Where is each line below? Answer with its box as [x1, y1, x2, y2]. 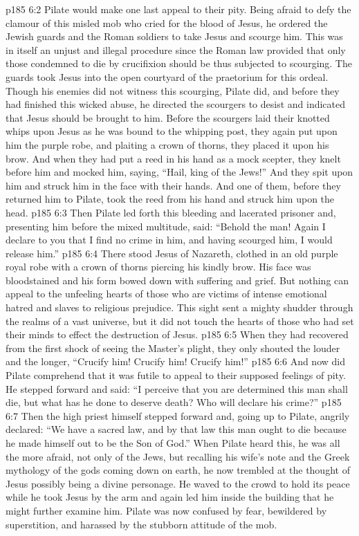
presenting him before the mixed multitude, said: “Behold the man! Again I [6, 219, 326, 233]
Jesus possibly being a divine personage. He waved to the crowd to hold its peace [6, 476, 350, 490]
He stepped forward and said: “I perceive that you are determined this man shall [6, 381, 348, 396]
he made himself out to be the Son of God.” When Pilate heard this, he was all [6, 436, 340, 450]
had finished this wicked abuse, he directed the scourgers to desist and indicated [6, 97, 346, 111]
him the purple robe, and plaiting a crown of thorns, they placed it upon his [6, 137, 329, 151]
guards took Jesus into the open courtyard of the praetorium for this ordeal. [6, 69, 329, 84]
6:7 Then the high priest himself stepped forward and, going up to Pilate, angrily [6, 408, 350, 423]
